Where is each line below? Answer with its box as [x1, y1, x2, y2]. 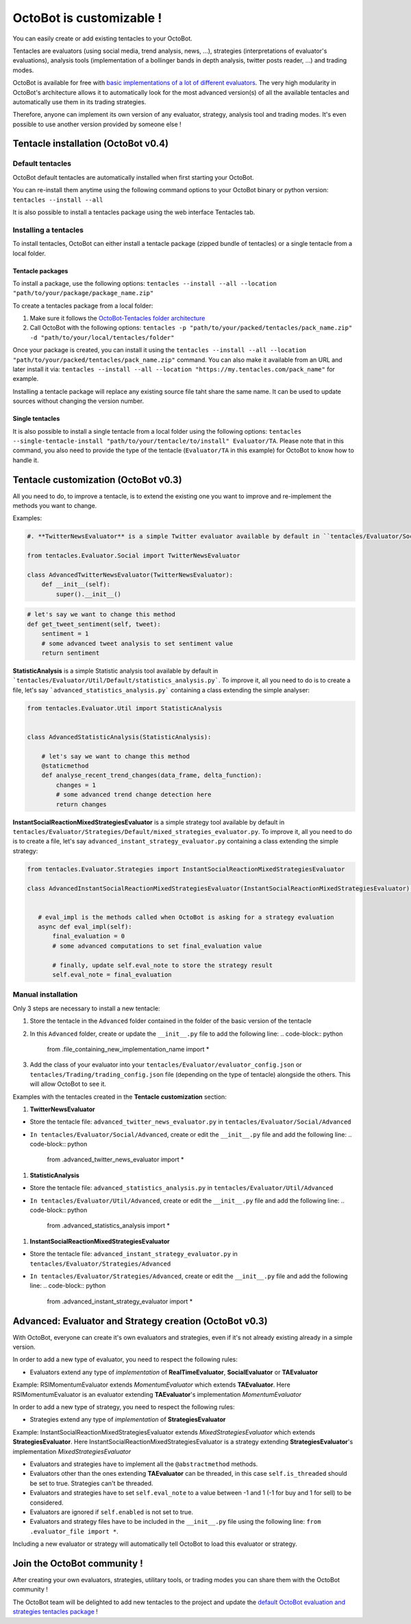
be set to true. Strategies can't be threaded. [29, 1479, 153, 1487]
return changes [55, 800, 108, 808]
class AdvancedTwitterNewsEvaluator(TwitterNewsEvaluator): [27, 571, 234, 579]
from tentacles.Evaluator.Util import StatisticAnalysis [27, 704, 223, 712]
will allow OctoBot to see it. [29, 1080, 106, 1088]
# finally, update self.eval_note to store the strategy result [52, 961, 273, 969]
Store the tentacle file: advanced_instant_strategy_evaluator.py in [29, 1250, 238, 1258]
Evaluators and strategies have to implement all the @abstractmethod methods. [29, 1459, 258, 1468]
